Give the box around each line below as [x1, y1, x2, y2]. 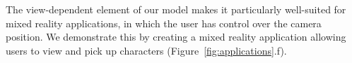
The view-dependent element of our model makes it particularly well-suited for [6, 2, 346, 16]
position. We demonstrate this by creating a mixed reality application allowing [6, 29, 346, 44]
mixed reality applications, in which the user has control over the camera [6, 15, 322, 30]
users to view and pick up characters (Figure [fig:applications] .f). [6, 43, 287, 57]
